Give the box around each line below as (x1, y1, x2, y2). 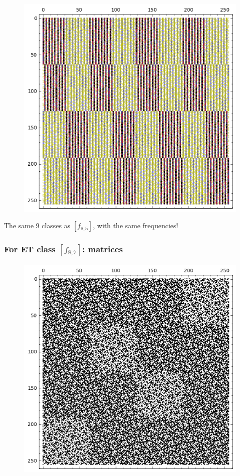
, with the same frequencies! (92, 220, 178, 231)
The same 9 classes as (4, 220, 70, 231)
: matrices (82, 243, 123, 255)
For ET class (4, 243, 55, 255)
